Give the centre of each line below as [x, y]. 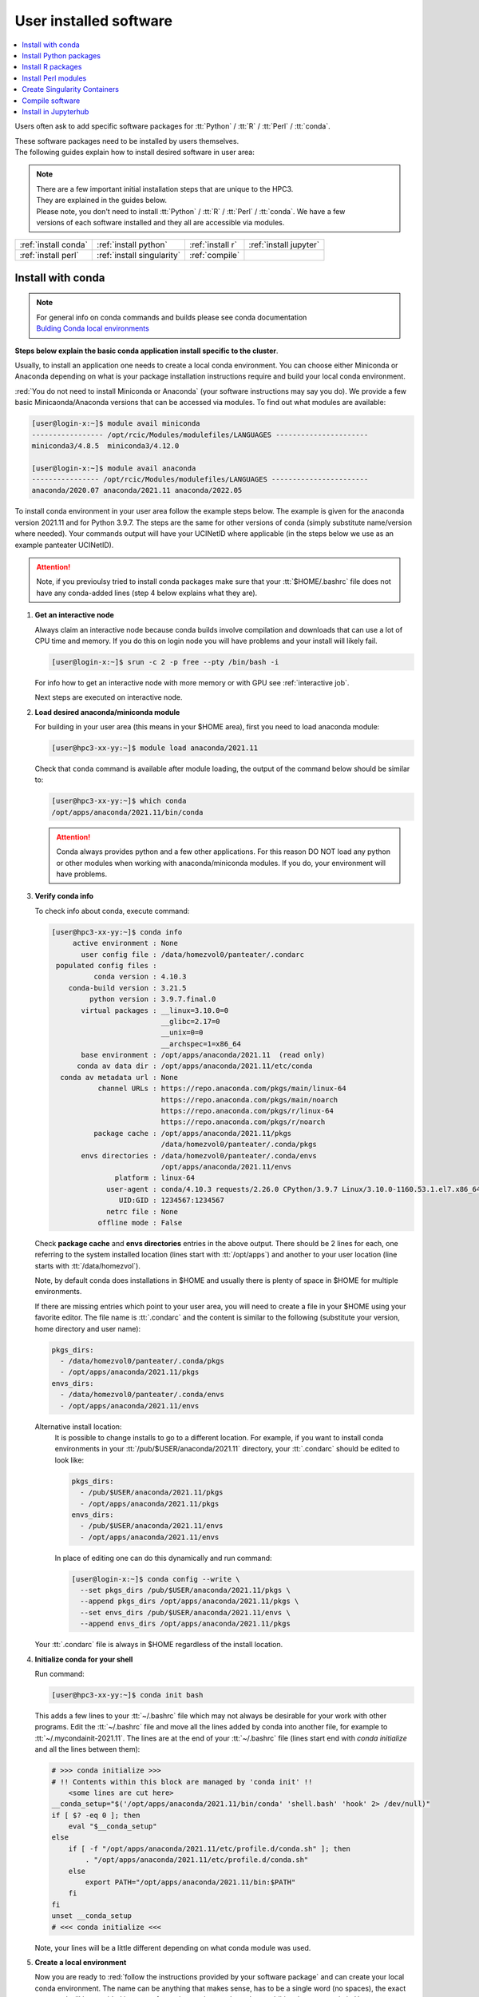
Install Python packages [61, 55]
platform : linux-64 [155, 1178]
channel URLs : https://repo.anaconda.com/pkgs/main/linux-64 [222, 1089]
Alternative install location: [78, 1427]
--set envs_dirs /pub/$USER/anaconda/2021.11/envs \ [185, 1612]
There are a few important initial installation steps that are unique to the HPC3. [165, 189]
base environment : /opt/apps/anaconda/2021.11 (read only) [203, 1055]
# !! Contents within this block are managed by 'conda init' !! [182, 1782]
